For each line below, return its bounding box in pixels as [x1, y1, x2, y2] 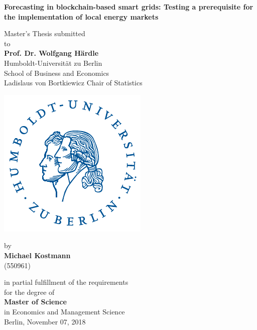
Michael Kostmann [4, 250, 71, 260]
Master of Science [4, 296, 67, 307]
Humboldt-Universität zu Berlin [4, 57, 102, 68]
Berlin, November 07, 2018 [4, 316, 86, 326]
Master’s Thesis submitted [4, 28, 85, 39]
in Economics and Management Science [4, 306, 125, 316]
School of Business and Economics [4, 67, 109, 78]
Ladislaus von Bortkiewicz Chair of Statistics [4, 77, 143, 88]
